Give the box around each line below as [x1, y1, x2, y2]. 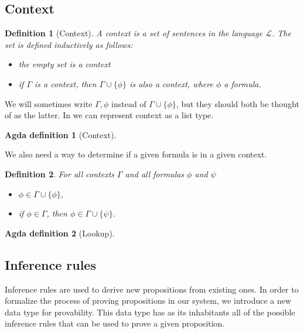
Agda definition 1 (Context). [5, 128, 117, 140]
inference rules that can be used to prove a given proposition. [5, 317, 225, 329]
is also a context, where [129, 77, 213, 90]
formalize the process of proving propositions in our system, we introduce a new [5, 294, 292, 307]
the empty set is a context [18, 58, 111, 70]
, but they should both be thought [176, 97, 299, 109]
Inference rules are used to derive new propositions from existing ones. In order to [5, 283, 299, 295]
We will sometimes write [5, 97, 93, 109]
